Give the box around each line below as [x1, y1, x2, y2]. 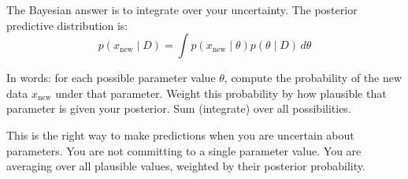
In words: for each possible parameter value [6, 69, 216, 86]
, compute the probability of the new [224, 69, 402, 86]
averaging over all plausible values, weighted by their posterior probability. [6, 158, 365, 174]
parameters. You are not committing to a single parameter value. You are [6, 142, 362, 158]
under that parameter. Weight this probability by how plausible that [55, 84, 387, 101]
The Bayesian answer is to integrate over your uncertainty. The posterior [6, 2, 358, 17]
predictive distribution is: [6, 17, 128, 33]
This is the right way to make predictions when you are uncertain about [6, 126, 354, 143]
